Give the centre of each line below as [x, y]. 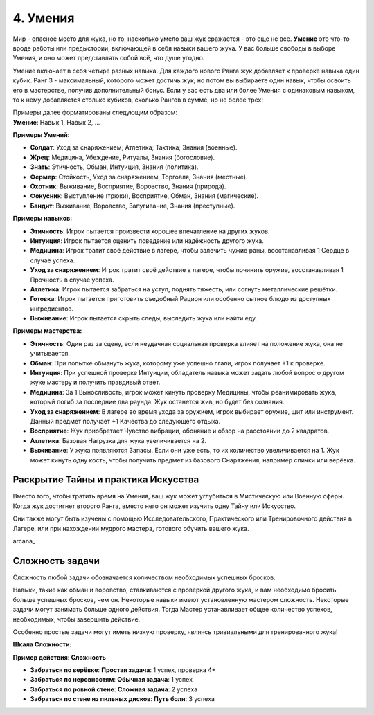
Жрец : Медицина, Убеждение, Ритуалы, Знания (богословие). [122, 157]
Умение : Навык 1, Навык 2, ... [56, 122]
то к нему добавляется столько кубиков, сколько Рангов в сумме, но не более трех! [138, 100]
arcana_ [24, 541]
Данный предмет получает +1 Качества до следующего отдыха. [125, 421]
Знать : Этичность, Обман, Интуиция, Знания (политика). [114, 167]
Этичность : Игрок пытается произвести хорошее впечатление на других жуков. [150, 231]
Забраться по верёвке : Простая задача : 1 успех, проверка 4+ [123, 670]
